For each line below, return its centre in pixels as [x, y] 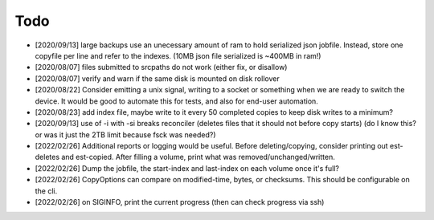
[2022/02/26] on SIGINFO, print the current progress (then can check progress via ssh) [180, 202]
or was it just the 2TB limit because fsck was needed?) [125, 134]
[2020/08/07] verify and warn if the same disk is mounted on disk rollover [158, 78]
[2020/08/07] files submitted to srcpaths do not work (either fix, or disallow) [161, 67]
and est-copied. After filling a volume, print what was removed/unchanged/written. [198, 157]
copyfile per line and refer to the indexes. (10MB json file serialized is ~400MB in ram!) [178, 55]
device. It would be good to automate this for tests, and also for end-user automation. [177, 101]
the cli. [46, 191]
